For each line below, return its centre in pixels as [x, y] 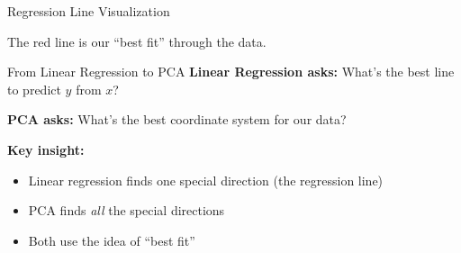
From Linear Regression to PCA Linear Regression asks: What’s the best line [231, 72]
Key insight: [46, 149]
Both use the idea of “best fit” [112, 240]
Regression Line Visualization [89, 11]
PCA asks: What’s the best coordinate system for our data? [177, 119]
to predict [34, 89]
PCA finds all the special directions [127, 210]
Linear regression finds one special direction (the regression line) [206, 180]
